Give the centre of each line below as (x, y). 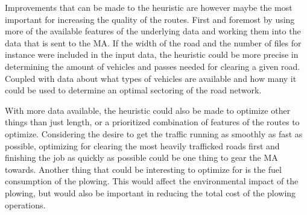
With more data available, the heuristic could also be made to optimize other (148, 110)
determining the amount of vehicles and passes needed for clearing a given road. (153, 66)
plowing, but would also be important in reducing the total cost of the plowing (150, 192)
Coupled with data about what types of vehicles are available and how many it (151, 78)
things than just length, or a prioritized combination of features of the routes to (152, 122)
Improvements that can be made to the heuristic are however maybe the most (149, 7)
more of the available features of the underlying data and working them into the (153, 31)
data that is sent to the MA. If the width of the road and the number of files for (153, 42)
